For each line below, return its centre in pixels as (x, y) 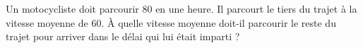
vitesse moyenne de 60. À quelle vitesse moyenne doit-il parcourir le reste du (171, 22)
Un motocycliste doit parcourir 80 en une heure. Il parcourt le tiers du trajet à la (181, 8)
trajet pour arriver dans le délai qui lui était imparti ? (123, 36)
